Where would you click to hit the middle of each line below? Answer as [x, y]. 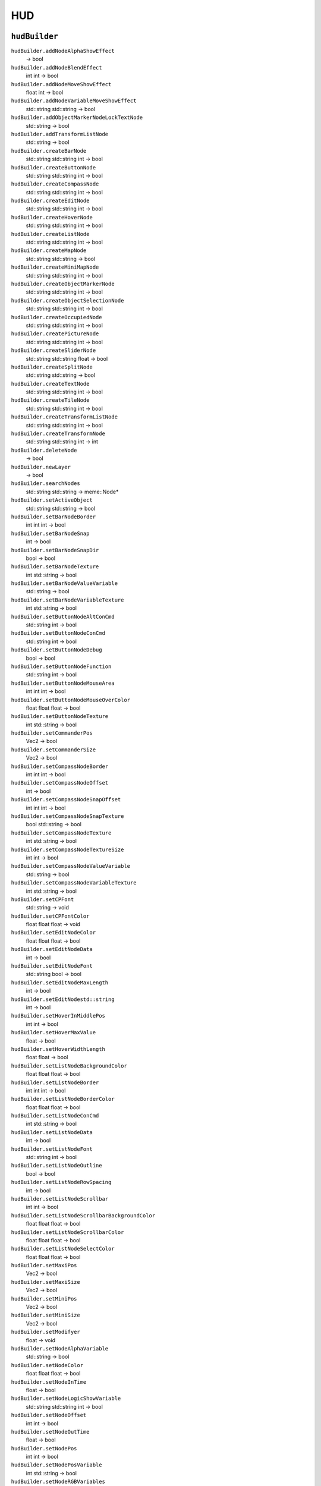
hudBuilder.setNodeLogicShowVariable [66, 1399]
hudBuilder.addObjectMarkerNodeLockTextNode [77, 118]
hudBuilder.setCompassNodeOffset [60, 783]
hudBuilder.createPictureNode [55, 334]
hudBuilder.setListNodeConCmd [55, 1116]
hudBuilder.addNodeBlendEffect [56, 67]
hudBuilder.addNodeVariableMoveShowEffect [74, 101]
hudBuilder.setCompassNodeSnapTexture [67, 816]
